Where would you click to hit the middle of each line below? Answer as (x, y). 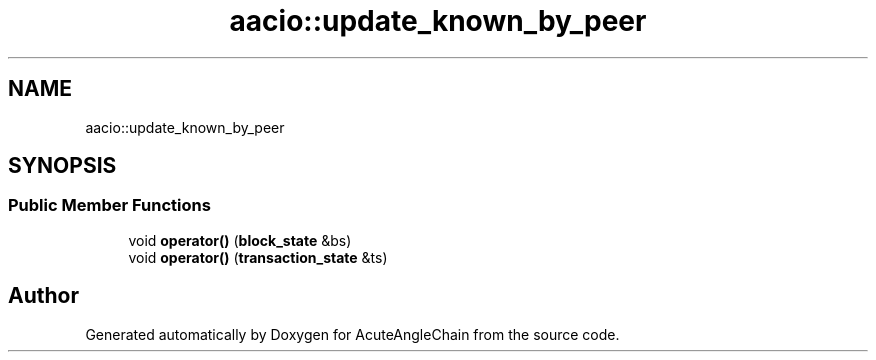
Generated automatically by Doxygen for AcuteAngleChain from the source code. (352, 334)
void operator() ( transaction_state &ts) (258, 257)
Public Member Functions (109, 205)
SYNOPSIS (62, 166)
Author (43, 296)
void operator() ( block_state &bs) (240, 240)
